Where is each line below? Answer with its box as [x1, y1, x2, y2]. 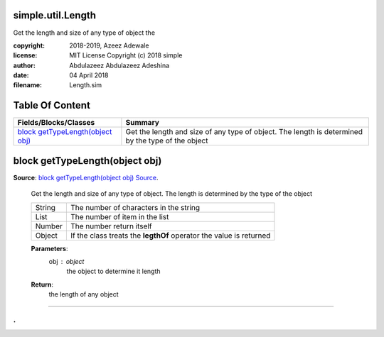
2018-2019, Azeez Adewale [69, 41, 149, 50]
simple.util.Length [13, 9, 96, 21]
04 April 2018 [69, 71, 109, 79]
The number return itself [70, 221, 152, 231]
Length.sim [69, 81, 102, 89]
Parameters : [31, 244, 68, 253]
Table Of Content [13, 99, 90, 111]
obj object [48, 258, 85, 266]
